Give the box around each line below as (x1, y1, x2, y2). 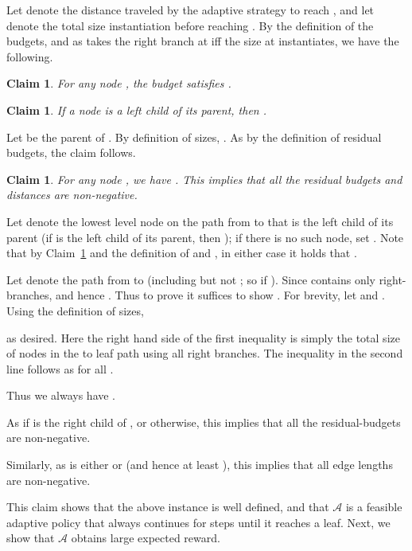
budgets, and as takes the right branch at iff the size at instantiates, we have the (6, 33, 399, 49)
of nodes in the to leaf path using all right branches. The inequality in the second (6, 345, 403, 361)
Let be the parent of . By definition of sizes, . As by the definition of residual (6, 128, 382, 145)
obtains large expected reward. (71, 530, 220, 546)
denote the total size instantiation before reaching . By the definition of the (6, 17, 374, 33)
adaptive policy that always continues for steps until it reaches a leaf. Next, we (6, 514, 391, 530)
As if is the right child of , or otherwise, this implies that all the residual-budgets (6, 413, 401, 430)
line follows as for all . (6, 360, 114, 377)
